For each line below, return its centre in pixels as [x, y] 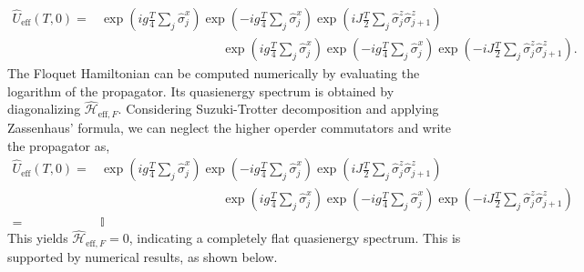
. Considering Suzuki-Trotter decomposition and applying [278, 109]
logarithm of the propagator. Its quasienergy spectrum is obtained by [201, 91]
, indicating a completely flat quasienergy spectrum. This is [295, 238]
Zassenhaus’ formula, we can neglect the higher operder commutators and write [230, 127]
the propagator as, [59, 145]
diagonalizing [44, 109]
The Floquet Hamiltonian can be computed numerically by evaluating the [214, 73]
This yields [38, 238]
